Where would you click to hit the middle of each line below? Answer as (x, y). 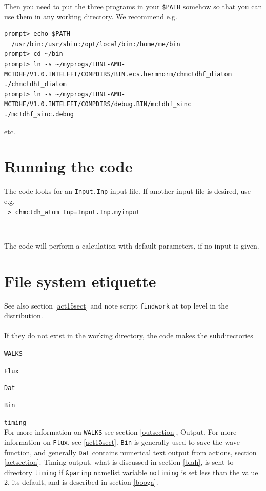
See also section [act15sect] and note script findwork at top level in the (116, 305)
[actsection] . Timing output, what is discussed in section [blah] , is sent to (119, 462)
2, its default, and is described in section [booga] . (81, 482)
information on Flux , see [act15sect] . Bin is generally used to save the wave (122, 442)
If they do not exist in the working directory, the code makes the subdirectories (129, 335)
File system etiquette (80, 281)
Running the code (68, 166)
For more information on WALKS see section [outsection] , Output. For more (120, 432)
